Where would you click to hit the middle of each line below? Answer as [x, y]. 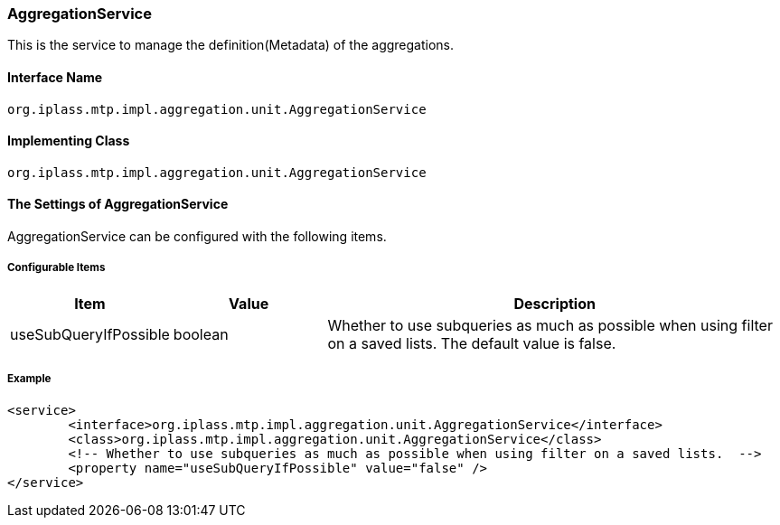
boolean [201, 334]
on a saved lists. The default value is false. [472, 343]
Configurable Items [56, 268]
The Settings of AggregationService [118, 204]
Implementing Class [69, 141]
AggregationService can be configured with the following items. [197, 237]
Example [29, 379]
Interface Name [55, 77]
